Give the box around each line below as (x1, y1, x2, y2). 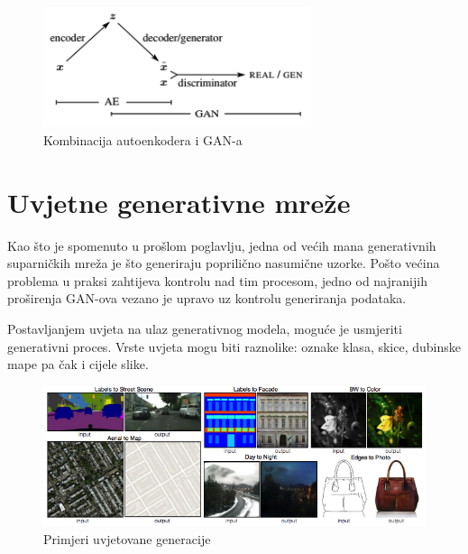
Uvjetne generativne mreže (7, 183, 351, 220)
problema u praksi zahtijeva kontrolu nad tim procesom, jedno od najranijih (7, 271, 427, 290)
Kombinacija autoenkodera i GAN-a (43, 130, 243, 149)
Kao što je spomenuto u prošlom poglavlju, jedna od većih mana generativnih (7, 235, 436, 254)
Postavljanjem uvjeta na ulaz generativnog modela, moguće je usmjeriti (7, 319, 402, 337)
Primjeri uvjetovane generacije (43, 530, 211, 548)
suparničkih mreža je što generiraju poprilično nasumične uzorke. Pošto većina (7, 254, 440, 272)
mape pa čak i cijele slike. (7, 355, 149, 374)
